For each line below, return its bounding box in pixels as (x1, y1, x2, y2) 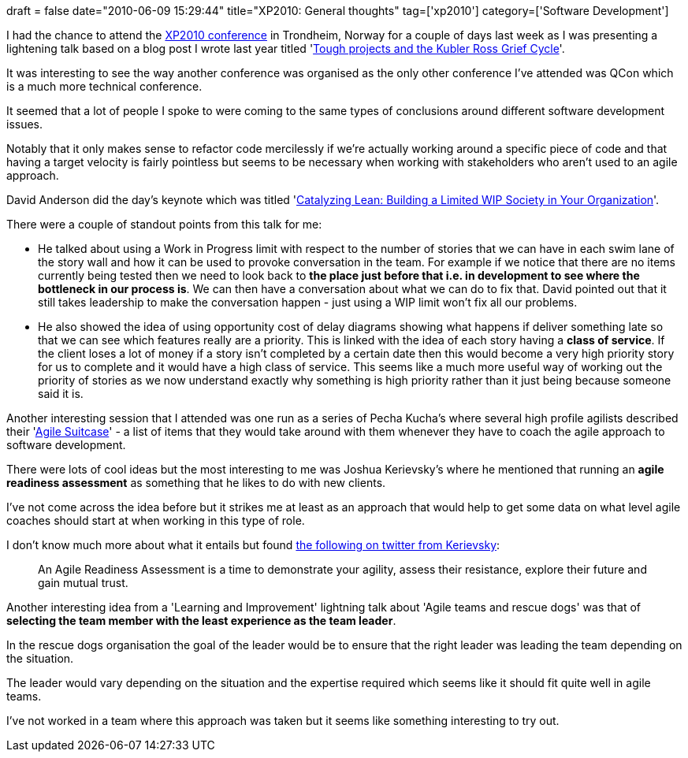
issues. (6, 117, 43, 131)
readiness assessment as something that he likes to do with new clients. (6, 476, 386, 489)
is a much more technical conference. (6, 80, 203, 93)
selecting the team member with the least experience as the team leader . (6, 614, 396, 627)
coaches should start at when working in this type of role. (6, 514, 305, 527)
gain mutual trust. (38, 576, 128, 589)
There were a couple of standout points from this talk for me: (6, 217, 322, 231)
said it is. (38, 387, 84, 400)
